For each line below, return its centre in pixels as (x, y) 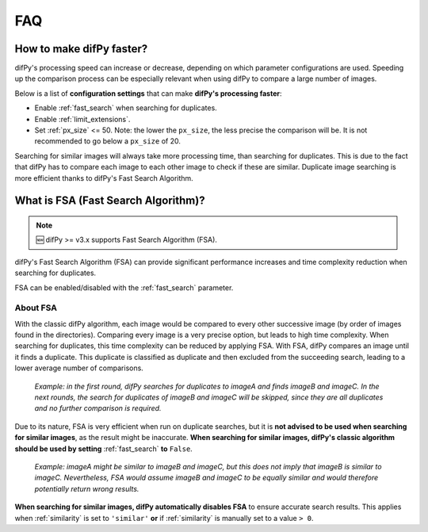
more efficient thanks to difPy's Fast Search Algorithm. (104, 178)
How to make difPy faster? (81, 49)
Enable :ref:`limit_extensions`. (82, 119)
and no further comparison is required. (98, 408)
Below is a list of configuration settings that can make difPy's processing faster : (148, 93)
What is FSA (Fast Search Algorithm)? (110, 201)
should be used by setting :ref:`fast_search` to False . (104, 449)
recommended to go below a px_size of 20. (108, 141)
